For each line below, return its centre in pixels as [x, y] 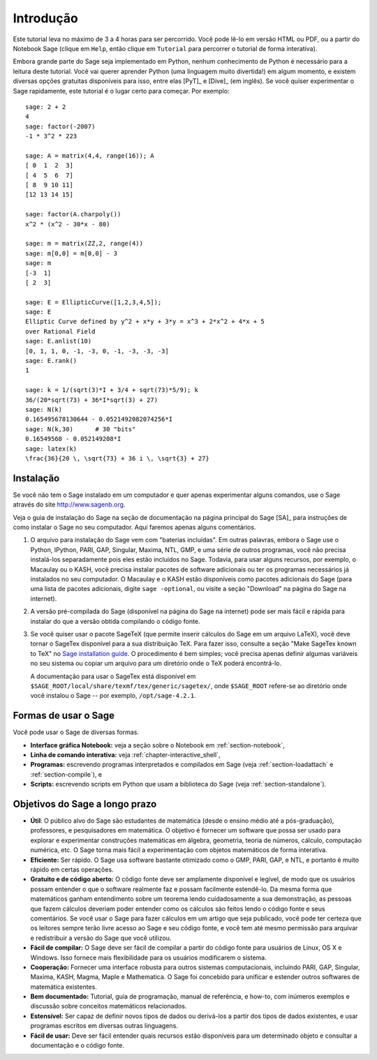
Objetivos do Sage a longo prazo [85, 804]
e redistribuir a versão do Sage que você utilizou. [101, 938]
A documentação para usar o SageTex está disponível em [113, 676]
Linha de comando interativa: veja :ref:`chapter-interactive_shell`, [125, 754]
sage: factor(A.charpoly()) [73, 214]
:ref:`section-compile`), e [66, 774]
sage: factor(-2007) [60, 126]
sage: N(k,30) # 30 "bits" [81, 429]
